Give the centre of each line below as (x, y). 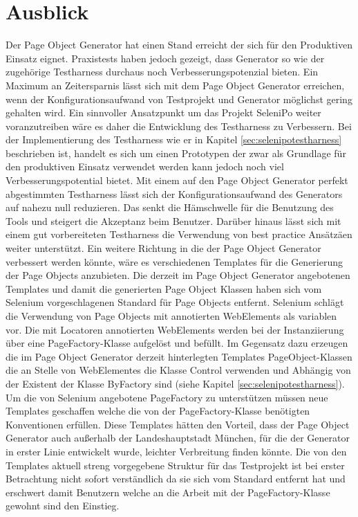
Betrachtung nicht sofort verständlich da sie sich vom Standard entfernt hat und (176, 479)
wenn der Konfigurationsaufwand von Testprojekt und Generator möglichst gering (179, 99)
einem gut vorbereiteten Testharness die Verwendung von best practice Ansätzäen (179, 234)
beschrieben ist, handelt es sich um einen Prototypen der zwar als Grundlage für (176, 153)
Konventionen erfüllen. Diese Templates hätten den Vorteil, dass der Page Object (178, 424)
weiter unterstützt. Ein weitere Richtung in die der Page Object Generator (163, 248)
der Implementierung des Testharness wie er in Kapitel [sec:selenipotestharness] (174, 139)
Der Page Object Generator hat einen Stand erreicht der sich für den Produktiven (179, 45)
